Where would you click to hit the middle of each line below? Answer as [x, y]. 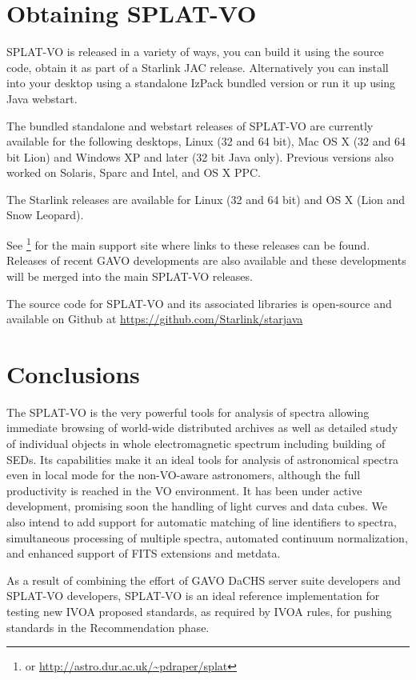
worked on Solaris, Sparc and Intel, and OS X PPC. [134, 172]
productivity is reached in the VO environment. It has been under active [184, 490]
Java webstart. [42, 98]
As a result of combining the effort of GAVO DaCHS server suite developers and [204, 580]
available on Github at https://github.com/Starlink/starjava [155, 319]
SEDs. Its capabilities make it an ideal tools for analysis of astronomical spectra [202, 459]
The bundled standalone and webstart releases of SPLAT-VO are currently [190, 125]
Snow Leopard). [45, 215]
